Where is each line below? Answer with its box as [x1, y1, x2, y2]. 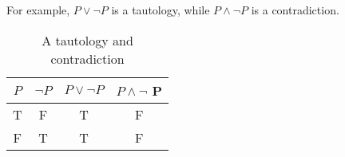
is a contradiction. [251, 2, 339, 18]
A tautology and [42, 30, 133, 49]
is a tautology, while [111, 2, 210, 18]
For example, [6, 2, 70, 18]
